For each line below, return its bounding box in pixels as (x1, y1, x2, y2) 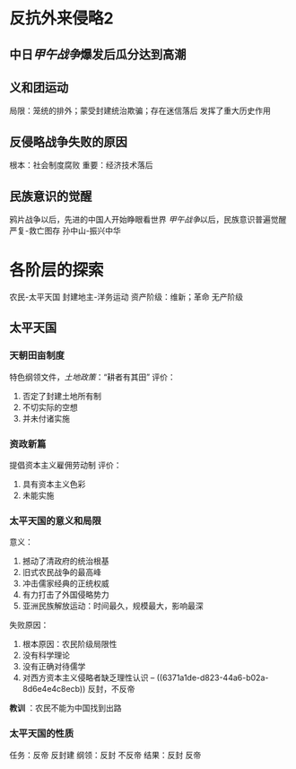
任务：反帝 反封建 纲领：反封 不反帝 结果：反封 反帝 (9, 749, 202, 760)
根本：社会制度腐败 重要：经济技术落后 (9, 160, 153, 170)
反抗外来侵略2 (9, 8, 114, 29)
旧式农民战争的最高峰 (22, 567, 101, 578)
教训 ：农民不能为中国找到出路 (9, 703, 122, 713)
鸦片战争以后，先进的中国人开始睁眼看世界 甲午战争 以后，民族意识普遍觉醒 (9, 214, 287, 225)
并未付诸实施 (22, 413, 70, 424)
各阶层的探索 (9, 260, 105, 281)
